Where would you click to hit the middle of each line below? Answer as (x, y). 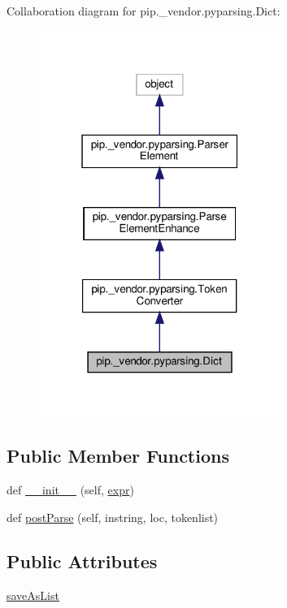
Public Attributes (82, 561)
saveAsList (33, 595)
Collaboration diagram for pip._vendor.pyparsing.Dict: (143, 11)
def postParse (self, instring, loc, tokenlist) (113, 517)
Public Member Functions (118, 456)
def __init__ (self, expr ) (70, 490)
